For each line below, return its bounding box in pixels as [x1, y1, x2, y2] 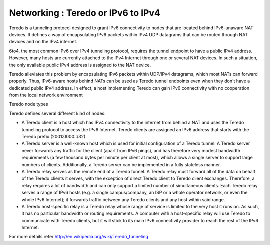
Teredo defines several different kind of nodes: [9, 110, 106, 116]
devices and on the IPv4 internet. [9, 39, 77, 45]
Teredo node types [9, 101, 48, 107]
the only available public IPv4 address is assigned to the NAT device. [9, 62, 151, 68]
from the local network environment [9, 92, 83, 98]
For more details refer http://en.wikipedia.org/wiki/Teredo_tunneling [9, 234, 148, 240]
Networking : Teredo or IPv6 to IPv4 [9, 7, 161, 18]
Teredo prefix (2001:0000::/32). [21, 134, 87, 140]
